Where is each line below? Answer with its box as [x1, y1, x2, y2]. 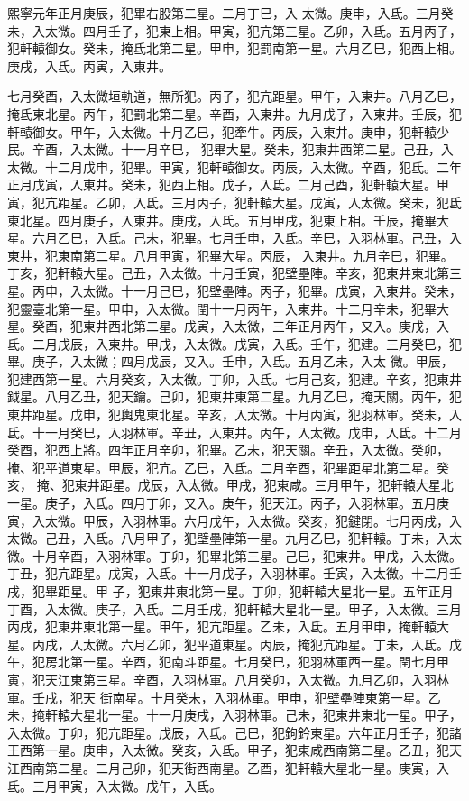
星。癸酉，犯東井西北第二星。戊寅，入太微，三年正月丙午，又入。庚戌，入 [7, 317, 449, 336]
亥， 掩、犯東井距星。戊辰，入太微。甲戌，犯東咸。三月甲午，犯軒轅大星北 [7, 475, 454, 494]
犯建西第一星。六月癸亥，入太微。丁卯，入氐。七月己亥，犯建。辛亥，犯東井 [7, 369, 462, 388]
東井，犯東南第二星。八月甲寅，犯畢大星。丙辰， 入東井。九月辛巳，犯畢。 [7, 245, 454, 264]
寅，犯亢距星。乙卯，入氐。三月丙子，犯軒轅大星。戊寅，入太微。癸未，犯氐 [7, 192, 462, 211]
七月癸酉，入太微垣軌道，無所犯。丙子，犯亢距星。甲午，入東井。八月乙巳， [7, 87, 462, 106]
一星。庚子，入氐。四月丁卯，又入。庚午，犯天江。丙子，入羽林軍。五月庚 [7, 493, 449, 512]
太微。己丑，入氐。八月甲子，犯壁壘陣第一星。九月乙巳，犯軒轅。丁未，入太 [7, 529, 462, 548]
